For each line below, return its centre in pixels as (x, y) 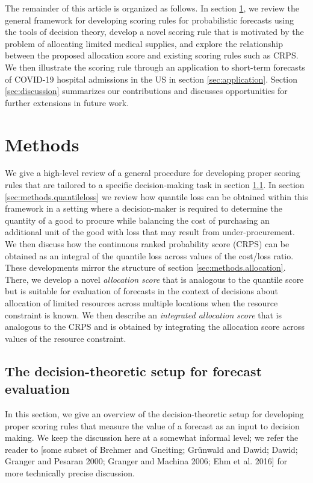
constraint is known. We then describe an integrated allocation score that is (143, 314)
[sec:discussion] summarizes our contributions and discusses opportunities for (146, 91)
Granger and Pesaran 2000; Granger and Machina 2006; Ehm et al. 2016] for (146, 461)
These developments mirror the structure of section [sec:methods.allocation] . (145, 267)
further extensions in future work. (67, 102)
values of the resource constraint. (66, 338)
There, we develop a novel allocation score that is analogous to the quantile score (154, 279)
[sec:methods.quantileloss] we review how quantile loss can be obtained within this (156, 196)
